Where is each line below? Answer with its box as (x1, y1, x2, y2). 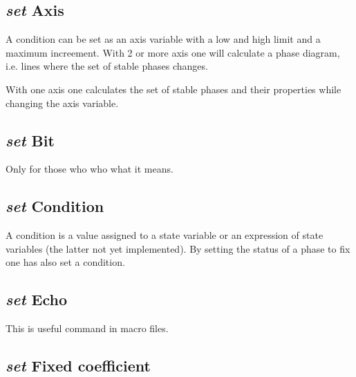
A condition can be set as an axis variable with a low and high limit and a (6, 32, 321, 46)
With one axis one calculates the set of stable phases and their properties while (6, 81, 341, 96)
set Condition (6, 195, 104, 217)
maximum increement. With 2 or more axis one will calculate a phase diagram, (6, 45, 340, 59)
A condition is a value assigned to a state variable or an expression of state (6, 228, 324, 242)
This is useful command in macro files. (6, 321, 169, 336)
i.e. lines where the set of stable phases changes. (6, 59, 208, 73)
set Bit (6, 129, 55, 151)
